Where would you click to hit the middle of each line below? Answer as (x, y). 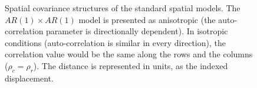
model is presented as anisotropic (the (147, 19)
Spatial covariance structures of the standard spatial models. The (123, 8)
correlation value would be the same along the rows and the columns (129, 54)
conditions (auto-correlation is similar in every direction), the (115, 42)
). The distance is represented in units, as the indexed (131, 65)
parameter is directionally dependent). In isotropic (137, 31)
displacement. (29, 78)
